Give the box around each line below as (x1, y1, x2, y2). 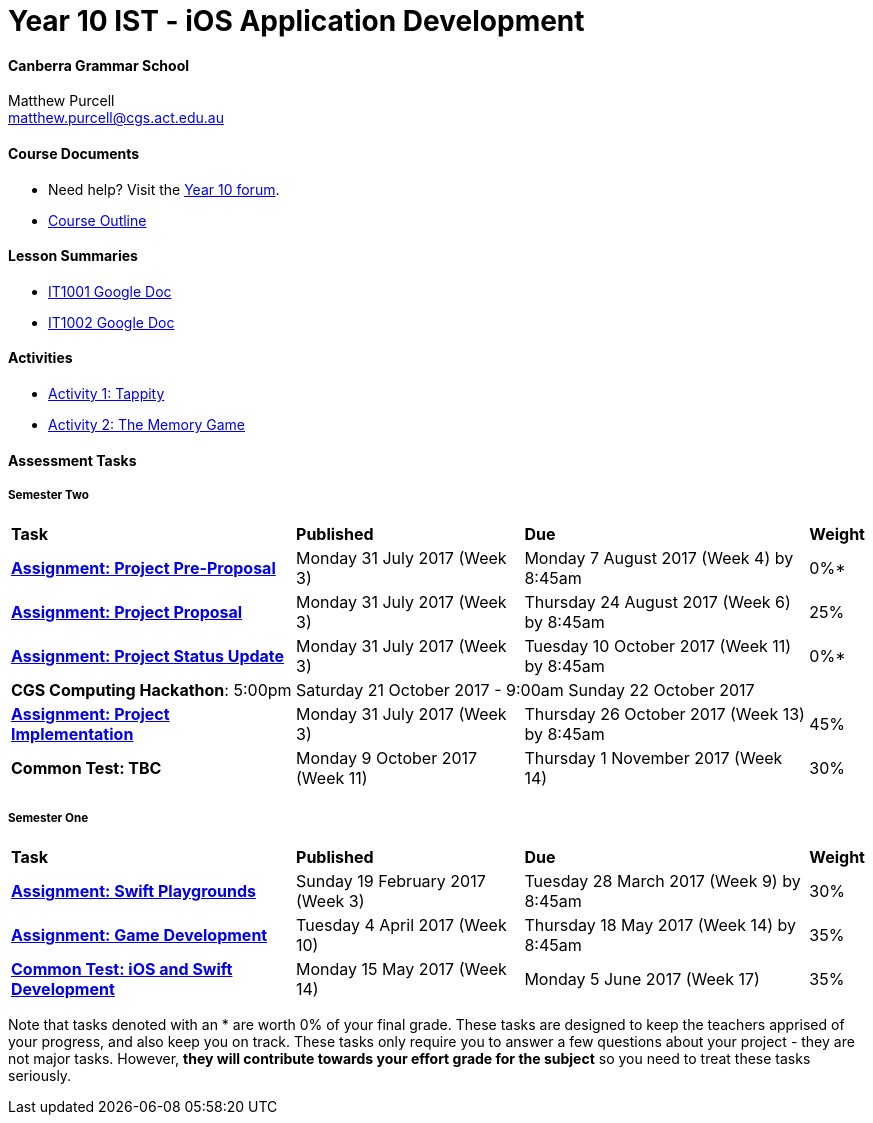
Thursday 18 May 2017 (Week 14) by (524, 915, 797, 936)
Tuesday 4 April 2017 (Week (296, 915, 507, 936)
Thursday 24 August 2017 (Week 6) (524, 592, 791, 613)
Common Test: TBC (11, 758, 162, 779)
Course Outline (48, 211, 147, 229)
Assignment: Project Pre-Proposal (11, 558, 276, 579)
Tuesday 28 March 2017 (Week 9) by (524, 871, 801, 892)
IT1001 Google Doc (48, 282, 172, 300)
